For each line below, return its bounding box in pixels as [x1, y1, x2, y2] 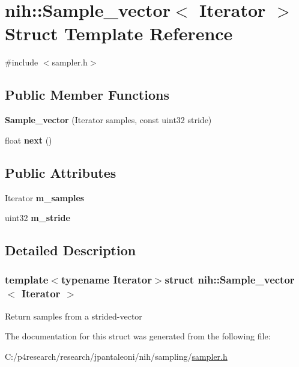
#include [5, 56, 38, 68]
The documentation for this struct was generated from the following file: [5, 330, 271, 342]
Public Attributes [5, 163, 116, 181]
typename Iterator [61, 272, 152, 287]
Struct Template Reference [5, 21, 233, 46]
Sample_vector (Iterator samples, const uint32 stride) [5, 114, 212, 126]
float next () [5, 133, 52, 146]
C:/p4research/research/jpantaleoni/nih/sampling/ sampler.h [5, 350, 228, 362]
